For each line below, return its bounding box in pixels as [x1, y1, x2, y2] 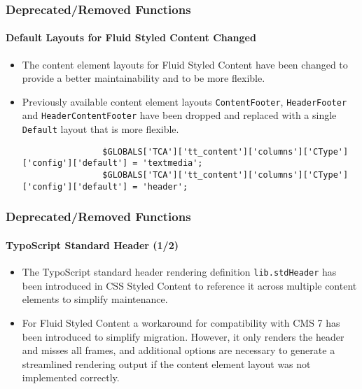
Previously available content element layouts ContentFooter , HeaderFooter [22, 94, 347, 108]
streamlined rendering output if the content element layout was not [22, 356, 311, 371]
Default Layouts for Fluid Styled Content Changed [6, 30, 256, 45]
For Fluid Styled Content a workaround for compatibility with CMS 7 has [22, 315, 340, 330]
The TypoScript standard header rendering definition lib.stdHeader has [22, 264, 337, 279]
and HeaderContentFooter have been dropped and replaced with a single [22, 108, 337, 122]
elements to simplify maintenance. [22, 292, 168, 306]
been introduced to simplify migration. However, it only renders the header [22, 329, 344, 344]
